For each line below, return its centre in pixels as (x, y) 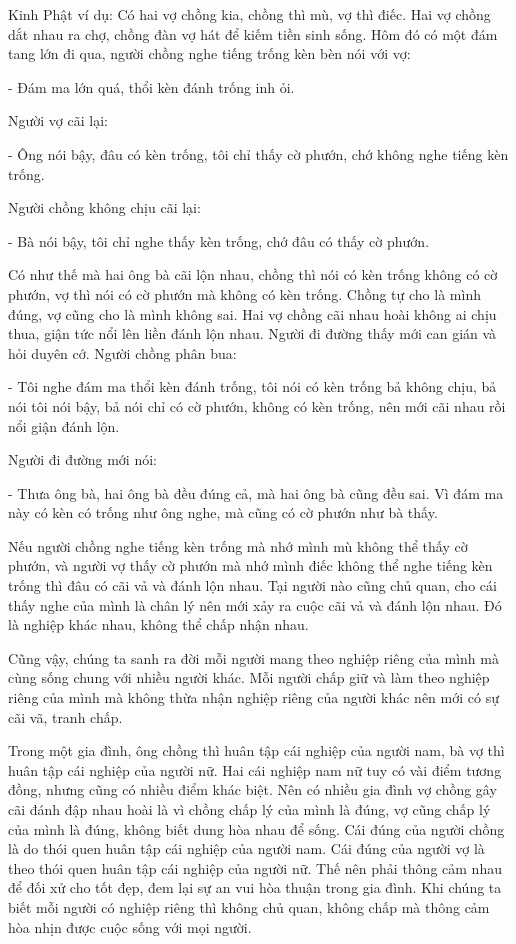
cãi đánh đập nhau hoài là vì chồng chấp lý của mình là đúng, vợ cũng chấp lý (249, 809)
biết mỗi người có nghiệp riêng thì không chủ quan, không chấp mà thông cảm (249, 906)
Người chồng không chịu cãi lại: (104, 207)
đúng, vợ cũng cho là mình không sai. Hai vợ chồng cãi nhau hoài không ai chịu (252, 313)
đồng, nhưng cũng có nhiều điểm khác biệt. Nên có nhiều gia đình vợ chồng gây (252, 789)
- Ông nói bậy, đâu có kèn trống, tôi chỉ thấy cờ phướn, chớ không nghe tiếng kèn (258, 153)
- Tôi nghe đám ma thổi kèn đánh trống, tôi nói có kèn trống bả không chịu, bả (252, 386)
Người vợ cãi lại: (58, 120)
